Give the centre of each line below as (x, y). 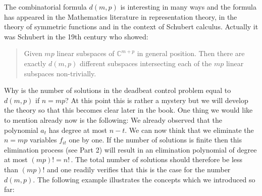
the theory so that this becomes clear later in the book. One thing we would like (128, 110)
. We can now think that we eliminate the (189, 130)
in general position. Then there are (191, 53)
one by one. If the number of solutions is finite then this (155, 140)
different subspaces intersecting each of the (146, 63)
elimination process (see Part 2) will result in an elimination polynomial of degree (130, 149)
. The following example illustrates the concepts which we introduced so (144, 179)
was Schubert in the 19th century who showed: (76, 36)
